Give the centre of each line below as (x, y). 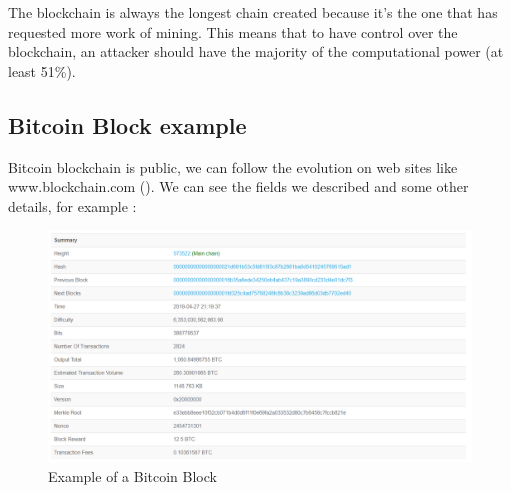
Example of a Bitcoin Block (132, 475)
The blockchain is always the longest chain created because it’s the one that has (253, 12)
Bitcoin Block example (127, 124)
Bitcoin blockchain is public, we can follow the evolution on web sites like (233, 166)
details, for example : (72, 205)
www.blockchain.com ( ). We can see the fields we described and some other (238, 186)
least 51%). (42, 70)
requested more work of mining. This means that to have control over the (233, 31)
